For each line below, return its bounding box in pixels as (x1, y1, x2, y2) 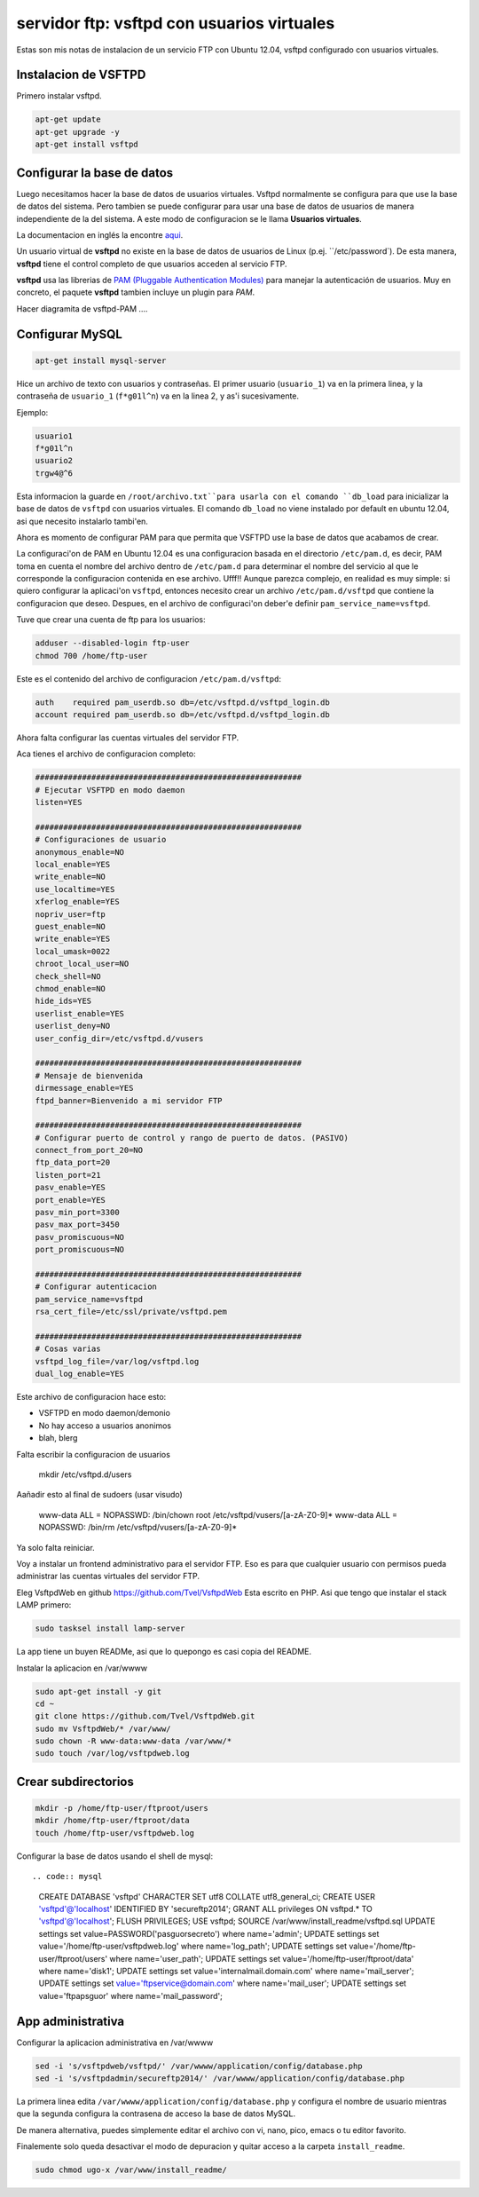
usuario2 (35, 455, 74, 466)
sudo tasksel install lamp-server (35, 1624, 185, 1633)
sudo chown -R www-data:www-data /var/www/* (35, 1736, 232, 1746)
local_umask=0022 (35, 946, 111, 956)
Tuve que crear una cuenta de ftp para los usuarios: (16, 614, 206, 625)
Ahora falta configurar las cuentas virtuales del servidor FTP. (16, 732, 239, 743)
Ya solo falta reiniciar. (16, 1542, 95, 1553)
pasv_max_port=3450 (35, 1220, 120, 1229)
